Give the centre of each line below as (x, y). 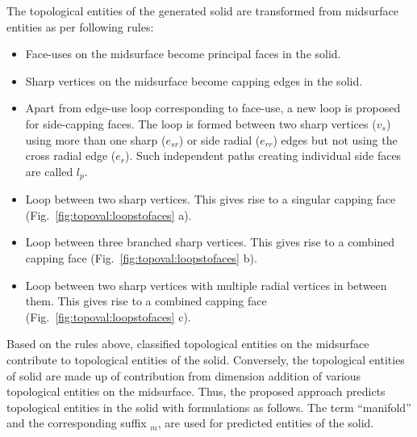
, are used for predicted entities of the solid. (266, 423)
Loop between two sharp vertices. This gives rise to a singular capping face (211, 199)
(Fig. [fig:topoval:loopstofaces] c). (108, 316)
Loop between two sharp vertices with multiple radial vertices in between (206, 285)
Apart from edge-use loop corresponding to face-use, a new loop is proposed (213, 108)
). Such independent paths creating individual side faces (263, 155)
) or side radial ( (219, 139)
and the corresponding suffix (77, 423)
